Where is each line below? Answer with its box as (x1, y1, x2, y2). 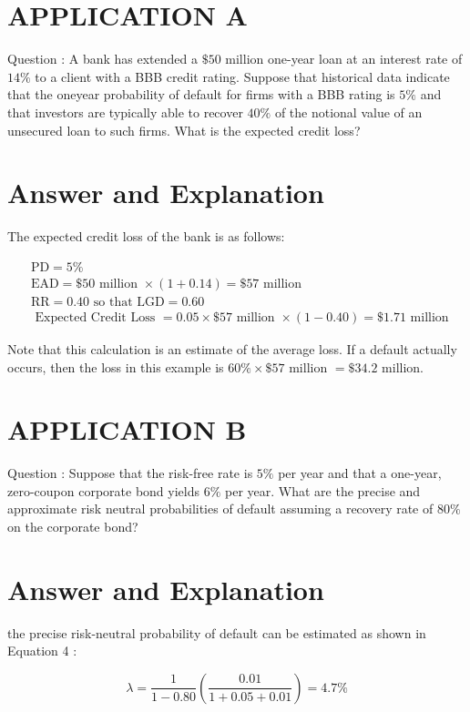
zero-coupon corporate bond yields (7, 481, 199, 500)
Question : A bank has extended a (7, 49, 198, 68)
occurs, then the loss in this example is (7, 357, 224, 376)
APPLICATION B (7, 411, 247, 448)
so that (93, 295, 133, 309)
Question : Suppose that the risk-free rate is (7, 463, 253, 483)
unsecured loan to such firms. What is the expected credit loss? (7, 120, 361, 139)
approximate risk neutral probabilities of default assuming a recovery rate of (7, 499, 434, 518)
